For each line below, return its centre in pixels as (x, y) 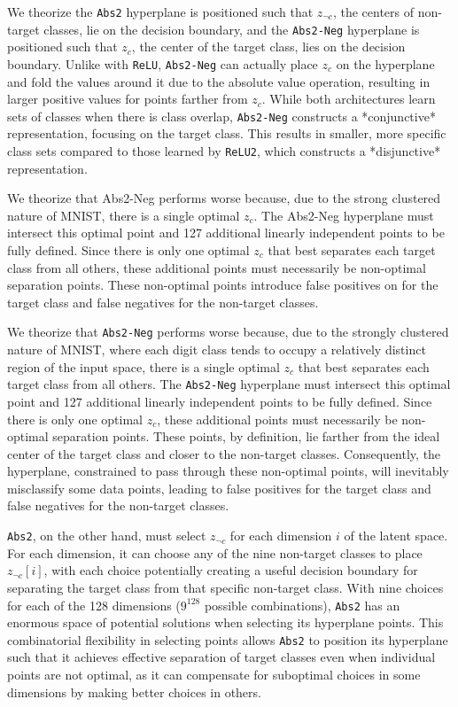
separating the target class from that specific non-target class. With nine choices (225, 587)
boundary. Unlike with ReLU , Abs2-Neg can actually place (163, 63)
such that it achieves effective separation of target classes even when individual (221, 657)
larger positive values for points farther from (128, 99)
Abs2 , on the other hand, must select (107, 536)
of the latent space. (396, 536)
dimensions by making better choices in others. (134, 691)
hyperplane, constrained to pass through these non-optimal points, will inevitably (228, 471)
